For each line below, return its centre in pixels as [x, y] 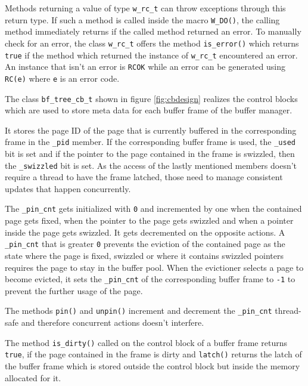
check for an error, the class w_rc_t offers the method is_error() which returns [152, 43]
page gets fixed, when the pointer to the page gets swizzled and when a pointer [149, 220]
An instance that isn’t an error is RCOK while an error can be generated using [145, 67]
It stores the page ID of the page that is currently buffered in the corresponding [151, 130]
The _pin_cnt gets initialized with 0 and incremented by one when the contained [153, 209]
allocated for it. [33, 377]
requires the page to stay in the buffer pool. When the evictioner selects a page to [154, 267]
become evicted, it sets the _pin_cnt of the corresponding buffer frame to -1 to [150, 279]
